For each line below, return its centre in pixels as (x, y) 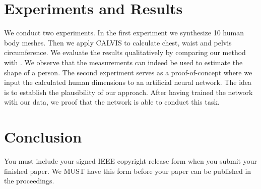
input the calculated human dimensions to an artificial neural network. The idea (128, 82)
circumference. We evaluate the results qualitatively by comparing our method (125, 52)
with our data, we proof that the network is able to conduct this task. (112, 102)
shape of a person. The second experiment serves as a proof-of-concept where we (128, 72)
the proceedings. (29, 181)
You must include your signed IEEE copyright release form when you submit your (130, 161)
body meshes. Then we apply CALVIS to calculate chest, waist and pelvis (118, 42)
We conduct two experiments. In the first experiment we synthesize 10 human (124, 33)
